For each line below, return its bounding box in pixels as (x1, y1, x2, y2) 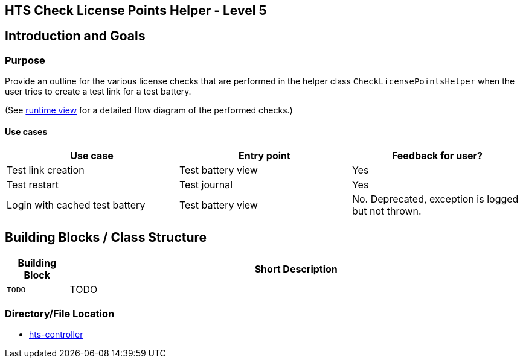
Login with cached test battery (7, 199, 146, 212)
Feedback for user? (391, 150, 483, 162)
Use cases (5, 126, 48, 137)
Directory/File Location (5, 307, 115, 320)
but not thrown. (351, 205, 422, 218)
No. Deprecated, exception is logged (351, 193, 519, 206)
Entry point (239, 150, 290, 162)
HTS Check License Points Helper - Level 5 (5, 3, 267, 18)
